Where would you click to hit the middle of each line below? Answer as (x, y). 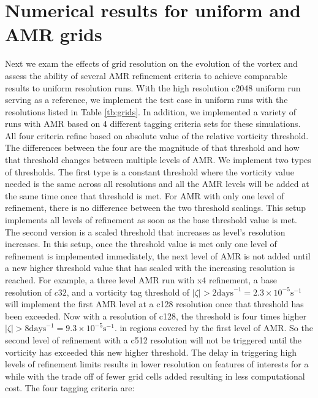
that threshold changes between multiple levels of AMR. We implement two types (158, 160)
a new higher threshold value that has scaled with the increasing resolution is (150, 268)
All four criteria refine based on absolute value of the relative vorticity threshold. (157, 135)
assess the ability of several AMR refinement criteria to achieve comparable (146, 75)
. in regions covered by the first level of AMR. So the (214, 328)
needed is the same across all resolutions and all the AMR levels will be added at (157, 184)
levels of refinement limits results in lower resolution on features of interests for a (157, 364)
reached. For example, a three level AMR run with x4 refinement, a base (141, 280)
